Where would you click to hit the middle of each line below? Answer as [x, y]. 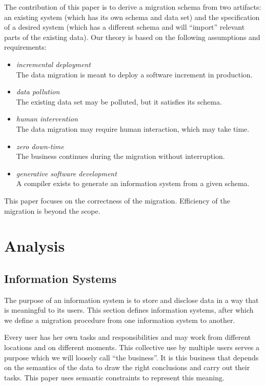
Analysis [35, 246]
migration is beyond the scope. [52, 210]
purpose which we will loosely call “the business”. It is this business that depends [131, 357]
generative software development [66, 173]
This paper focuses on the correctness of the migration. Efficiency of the [117, 200]
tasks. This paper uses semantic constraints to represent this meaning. [114, 377]
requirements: [25, 47]
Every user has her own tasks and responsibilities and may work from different [128, 337]
